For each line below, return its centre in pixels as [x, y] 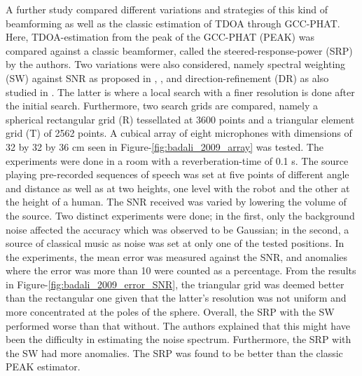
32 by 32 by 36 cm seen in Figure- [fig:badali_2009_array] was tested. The [165, 146]
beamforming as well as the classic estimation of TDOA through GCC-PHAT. [173, 23]
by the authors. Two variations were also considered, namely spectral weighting [176, 64]
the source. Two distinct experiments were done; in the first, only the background [180, 215]
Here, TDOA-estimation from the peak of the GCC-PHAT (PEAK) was [160, 37]
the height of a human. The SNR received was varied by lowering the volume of [176, 202]
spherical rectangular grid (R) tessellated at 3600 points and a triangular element [180, 119]
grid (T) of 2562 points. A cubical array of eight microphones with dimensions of [179, 133]
